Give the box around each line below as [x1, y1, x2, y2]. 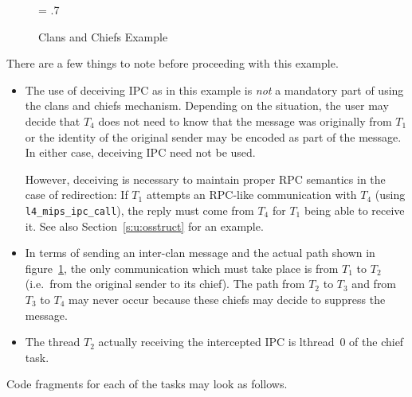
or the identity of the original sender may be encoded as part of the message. [25, 128, 402, 145]
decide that [25, 112, 80, 129]
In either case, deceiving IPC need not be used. [25, 144, 256, 161]
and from [351, 275, 397, 292]
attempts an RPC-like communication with [146, 186, 357, 203]
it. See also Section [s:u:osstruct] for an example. [25, 217, 264, 234]
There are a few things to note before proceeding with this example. [6, 55, 339, 72]
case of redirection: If [25, 186, 128, 203]
